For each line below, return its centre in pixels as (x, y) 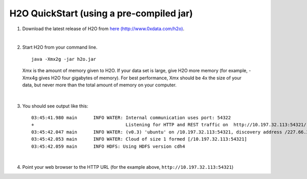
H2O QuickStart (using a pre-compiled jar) (101, 13)
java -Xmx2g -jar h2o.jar (64, 59)
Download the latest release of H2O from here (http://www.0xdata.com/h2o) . (103, 29)
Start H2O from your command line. (60, 47)
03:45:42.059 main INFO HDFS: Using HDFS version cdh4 (108, 146)
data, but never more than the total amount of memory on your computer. (99, 85)
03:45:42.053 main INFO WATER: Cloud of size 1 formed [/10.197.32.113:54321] (139, 139)
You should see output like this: (55, 106)
